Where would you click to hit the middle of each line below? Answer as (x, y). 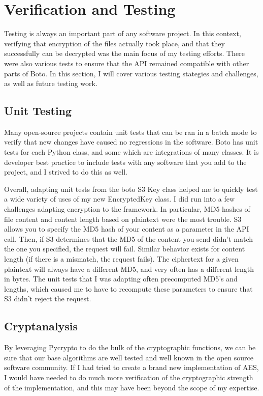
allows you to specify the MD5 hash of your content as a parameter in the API (127, 229)
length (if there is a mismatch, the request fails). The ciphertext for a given (121, 259)
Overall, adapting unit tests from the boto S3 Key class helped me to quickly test (131, 189)
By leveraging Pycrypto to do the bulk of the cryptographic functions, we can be (130, 347)
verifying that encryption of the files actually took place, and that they (114, 43)
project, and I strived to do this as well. (66, 172)
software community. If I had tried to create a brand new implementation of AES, (131, 367)
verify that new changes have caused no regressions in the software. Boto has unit (131, 142)
